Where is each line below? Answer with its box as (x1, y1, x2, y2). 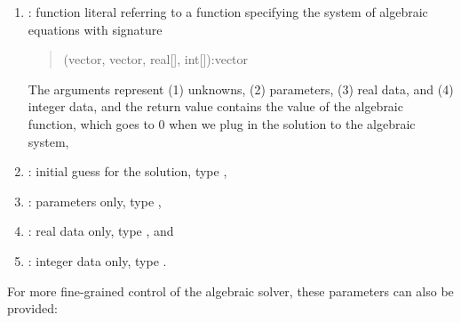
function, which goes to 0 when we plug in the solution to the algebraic (28, 114, 416, 133)
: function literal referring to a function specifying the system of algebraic (28, 3, 428, 20)
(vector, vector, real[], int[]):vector (63, 50, 249, 69)
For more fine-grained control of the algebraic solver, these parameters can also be (7, 281, 454, 300)
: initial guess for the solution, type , (28, 162, 227, 181)
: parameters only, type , (28, 191, 162, 210)
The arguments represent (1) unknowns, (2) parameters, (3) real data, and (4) (28, 79, 454, 98)
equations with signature (28, 20, 163, 38)
